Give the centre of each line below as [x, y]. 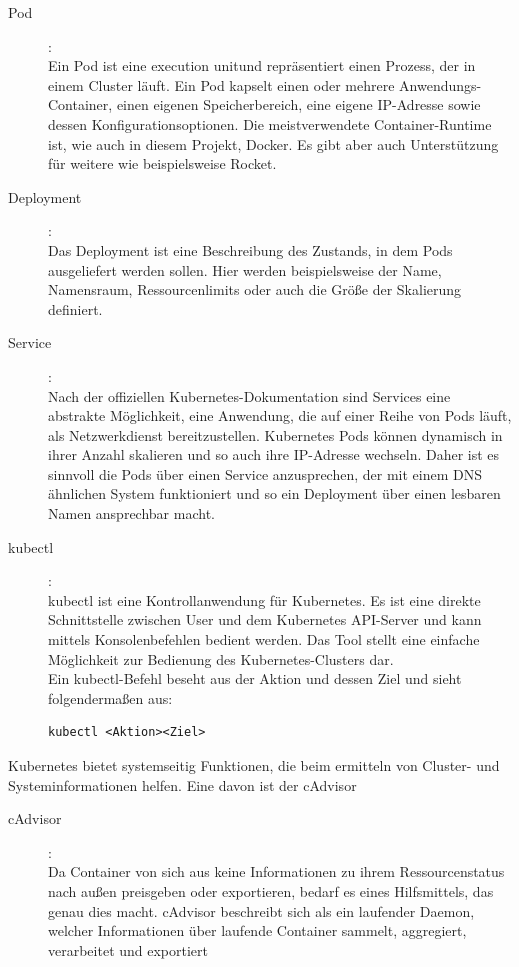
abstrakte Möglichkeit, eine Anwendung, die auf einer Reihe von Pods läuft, [280, 415]
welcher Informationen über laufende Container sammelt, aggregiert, [257, 930]
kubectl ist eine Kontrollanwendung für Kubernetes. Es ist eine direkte [264, 599]
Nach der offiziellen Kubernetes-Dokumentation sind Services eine [249, 395]
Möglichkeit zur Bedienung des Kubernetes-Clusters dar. [221, 658]
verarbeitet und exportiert [128, 949]
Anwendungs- [440, 84]
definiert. [75, 308]
